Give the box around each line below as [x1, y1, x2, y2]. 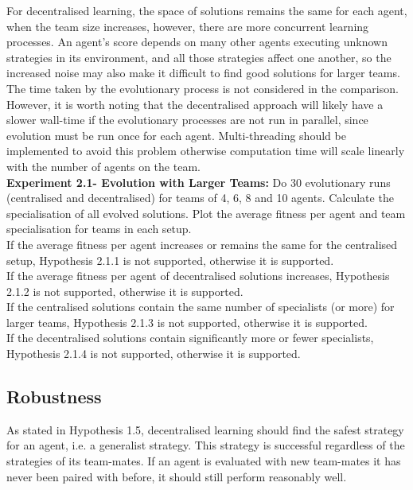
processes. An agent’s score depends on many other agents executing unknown [6, 33, 388, 50]
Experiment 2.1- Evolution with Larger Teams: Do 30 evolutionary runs [6, 173, 391, 190]
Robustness [6, 384, 102, 409]
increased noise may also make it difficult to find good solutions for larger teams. [6, 64, 400, 81]
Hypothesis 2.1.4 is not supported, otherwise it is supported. [6, 345, 301, 362]
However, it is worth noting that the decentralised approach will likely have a [6, 95, 384, 112]
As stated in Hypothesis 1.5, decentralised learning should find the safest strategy [6, 421, 404, 437]
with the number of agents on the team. [6, 157, 201, 174]
